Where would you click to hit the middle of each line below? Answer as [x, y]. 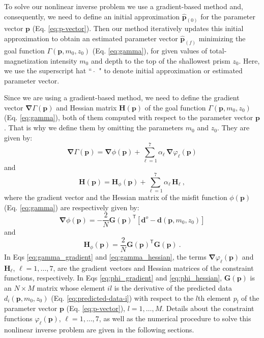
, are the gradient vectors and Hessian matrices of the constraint [153, 267]
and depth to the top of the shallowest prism [160, 60]
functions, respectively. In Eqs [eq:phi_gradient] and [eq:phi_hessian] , [113, 278]
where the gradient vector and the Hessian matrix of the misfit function [116, 197]
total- [218, 50]
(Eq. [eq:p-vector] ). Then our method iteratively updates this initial [138, 28]
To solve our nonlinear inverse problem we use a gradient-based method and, [124, 6]
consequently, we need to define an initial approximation [92, 16]
